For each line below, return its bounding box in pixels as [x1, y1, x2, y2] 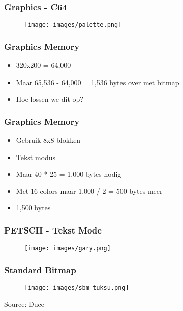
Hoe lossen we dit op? [16, 94, 83, 104]
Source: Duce [4, 298, 44, 309]
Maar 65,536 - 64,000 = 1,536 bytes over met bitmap [16, 76, 179, 87]
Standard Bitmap [4, 263, 76, 276]
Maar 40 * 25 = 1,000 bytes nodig [16, 169, 121, 179]
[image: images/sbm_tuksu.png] [24, 284, 129, 292]
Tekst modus [16, 151, 56, 162]
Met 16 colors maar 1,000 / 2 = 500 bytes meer [16, 185, 163, 196]
